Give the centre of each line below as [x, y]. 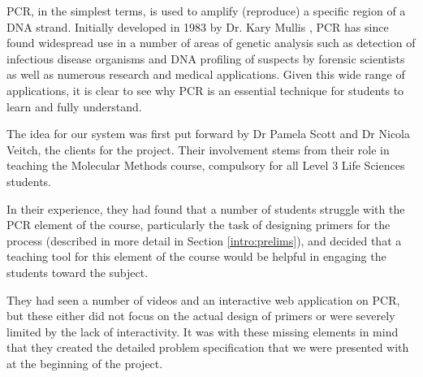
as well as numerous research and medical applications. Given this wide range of [206, 74]
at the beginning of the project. [85, 363]
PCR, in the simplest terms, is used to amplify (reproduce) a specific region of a [206, 11]
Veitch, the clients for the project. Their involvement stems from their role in [198, 149]
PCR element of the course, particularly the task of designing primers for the [199, 225]
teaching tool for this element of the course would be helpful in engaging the [196, 256]
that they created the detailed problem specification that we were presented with [208, 347]
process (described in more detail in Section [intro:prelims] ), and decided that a [204, 240]
